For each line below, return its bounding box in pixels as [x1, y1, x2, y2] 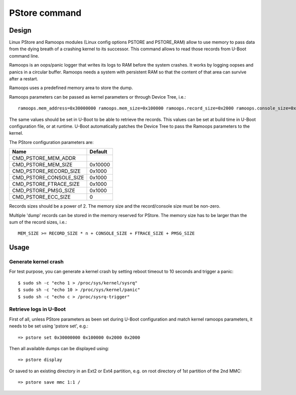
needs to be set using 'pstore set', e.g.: [9, 323, 88, 329]
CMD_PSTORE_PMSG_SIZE [12, 187, 75, 194]
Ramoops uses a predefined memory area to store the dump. [9, 85, 133, 91]
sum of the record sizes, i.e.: [9, 219, 67, 225]
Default [89, 148, 108, 155]
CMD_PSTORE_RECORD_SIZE [12, 168, 81, 175]
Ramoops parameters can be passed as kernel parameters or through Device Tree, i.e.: [9, 94, 186, 100]
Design [9, 26, 32, 35]
